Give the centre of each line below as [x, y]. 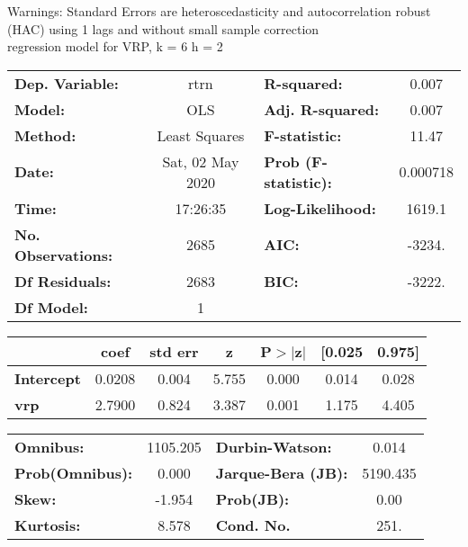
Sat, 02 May [201, 161]
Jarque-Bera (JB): [282, 472]
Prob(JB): [252, 498]
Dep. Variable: [67, 83]
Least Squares [201, 135]
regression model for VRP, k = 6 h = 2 [115, 46]
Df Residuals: [63, 281]
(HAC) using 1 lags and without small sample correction [163, 28]
